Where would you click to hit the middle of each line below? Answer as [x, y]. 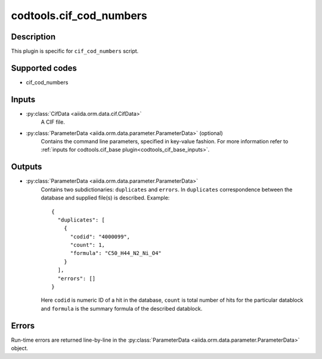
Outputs [27, 167]
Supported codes [44, 68]
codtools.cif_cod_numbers [79, 16]
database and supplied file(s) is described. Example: [105, 198]
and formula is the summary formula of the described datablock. [122, 308]
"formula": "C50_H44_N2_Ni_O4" [116, 253]
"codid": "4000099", [100, 237]
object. [20, 348]
